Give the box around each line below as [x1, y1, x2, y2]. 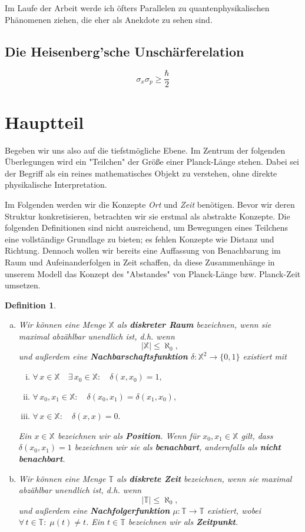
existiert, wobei [207, 504, 261, 516]
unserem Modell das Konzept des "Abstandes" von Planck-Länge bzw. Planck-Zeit [5, 267, 301, 280]
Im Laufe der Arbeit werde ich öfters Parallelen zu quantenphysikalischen [5, 2, 270, 14]
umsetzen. [5, 279, 41, 291]
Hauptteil [5, 109, 84, 134]
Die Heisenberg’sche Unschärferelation [5, 42, 244, 60]
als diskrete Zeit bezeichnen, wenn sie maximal [117, 472, 292, 484]
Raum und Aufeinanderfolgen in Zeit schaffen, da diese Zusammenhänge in [5, 255, 275, 268]
